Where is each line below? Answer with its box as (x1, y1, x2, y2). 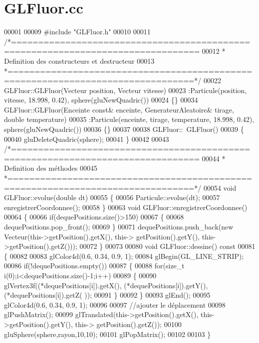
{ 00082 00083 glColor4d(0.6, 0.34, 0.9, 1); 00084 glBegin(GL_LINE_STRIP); (4, 250, 244, 261)
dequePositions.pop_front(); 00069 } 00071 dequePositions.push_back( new (4, 222, 234, 231)
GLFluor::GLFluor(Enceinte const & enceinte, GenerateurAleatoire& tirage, (4, 104, 234, 114)
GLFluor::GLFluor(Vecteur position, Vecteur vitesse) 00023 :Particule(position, (4, 85, 247, 95)
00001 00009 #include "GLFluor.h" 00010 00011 (4, 26, 151, 37)
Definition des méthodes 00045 (4, 163, 98, 173)
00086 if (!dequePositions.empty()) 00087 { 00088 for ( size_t (4, 260, 185, 271)
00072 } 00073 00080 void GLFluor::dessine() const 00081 (79, 241, 256, 251)
